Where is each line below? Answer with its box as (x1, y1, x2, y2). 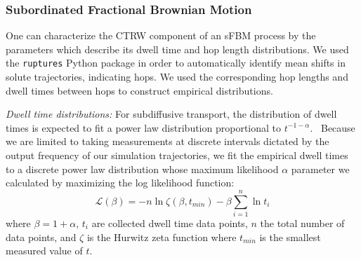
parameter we (291, 161, 350, 176)
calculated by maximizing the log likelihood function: (6, 175, 235, 190)
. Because (310, 120, 355, 135)
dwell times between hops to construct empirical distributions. (6, 83, 273, 97)
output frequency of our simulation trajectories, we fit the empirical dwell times (6, 148, 348, 163)
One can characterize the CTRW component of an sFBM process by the (6, 28, 316, 43)
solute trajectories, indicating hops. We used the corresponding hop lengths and (6, 69, 348, 84)
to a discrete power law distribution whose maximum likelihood (6, 161, 279, 176)
